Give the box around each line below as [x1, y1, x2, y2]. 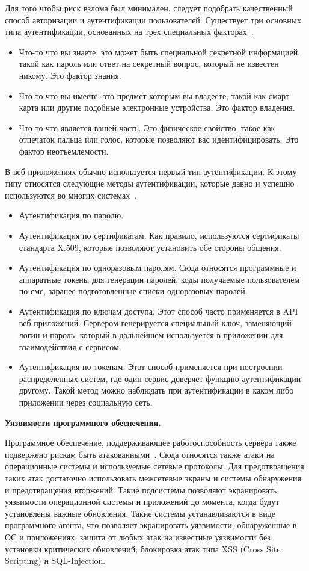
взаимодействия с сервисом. [19, 340, 121, 353]
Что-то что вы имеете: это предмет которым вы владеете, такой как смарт [19, 89, 289, 102]
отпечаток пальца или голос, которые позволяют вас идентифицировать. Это [19, 133, 299, 146]
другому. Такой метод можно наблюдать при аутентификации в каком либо [19, 384, 294, 397]
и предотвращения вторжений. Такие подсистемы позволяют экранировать [5, 483, 277, 496]
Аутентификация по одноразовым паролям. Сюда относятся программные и [19, 261, 296, 274]
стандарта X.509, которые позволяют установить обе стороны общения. [19, 241, 281, 253]
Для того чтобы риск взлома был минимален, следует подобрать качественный [5, 2, 293, 14]
